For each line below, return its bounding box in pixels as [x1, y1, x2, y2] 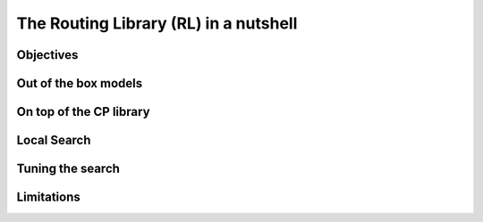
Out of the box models [16, 76, 143, 91]
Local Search [16, 133, 91, 148]
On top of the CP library [16, 104, 151, 119]
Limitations [16, 190, 80, 205]
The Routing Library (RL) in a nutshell [16, 13, 298, 33]
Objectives [16, 47, 79, 62]
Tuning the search [16, 161, 121, 177]
